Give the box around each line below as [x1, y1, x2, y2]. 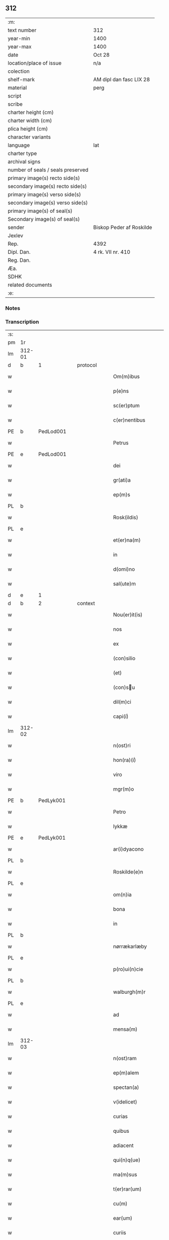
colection [8, 68, 30, 75]
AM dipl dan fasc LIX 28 [93, 76, 150, 83]
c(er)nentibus [113, 417, 146, 424]
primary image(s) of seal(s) [8, 207, 73, 214]
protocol [77, 361, 97, 369]
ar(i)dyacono [113, 846, 144, 853]
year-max [8, 43, 32, 50]
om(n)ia [113, 891, 132, 898]
